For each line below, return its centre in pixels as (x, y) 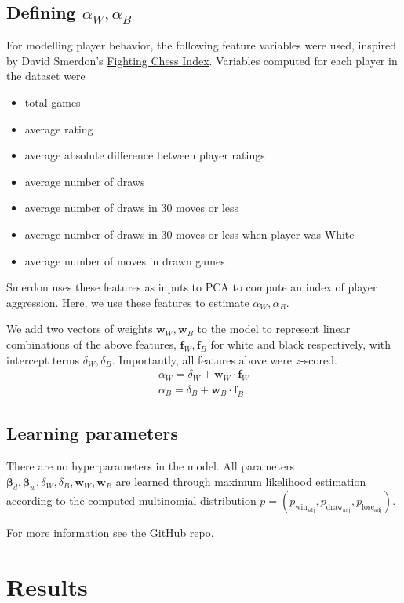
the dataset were (46, 76)
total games (53, 102)
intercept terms (43, 359)
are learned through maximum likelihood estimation (241, 481)
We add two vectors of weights (80, 329)
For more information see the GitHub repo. (110, 533)
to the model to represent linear (274, 329)
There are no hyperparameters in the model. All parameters (151, 465)
